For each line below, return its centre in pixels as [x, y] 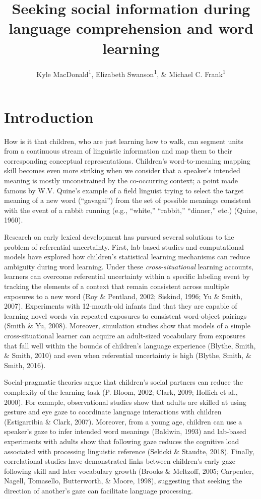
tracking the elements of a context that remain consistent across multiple [117, 286]
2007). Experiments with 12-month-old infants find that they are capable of [121, 306]
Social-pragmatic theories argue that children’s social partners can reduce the [123, 382]
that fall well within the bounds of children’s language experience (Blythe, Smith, [130, 345]
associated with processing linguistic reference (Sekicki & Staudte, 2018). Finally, [129, 451]
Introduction [49, 117]
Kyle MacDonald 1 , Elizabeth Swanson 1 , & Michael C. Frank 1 [131, 73]
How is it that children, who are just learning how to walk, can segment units [124, 141]
